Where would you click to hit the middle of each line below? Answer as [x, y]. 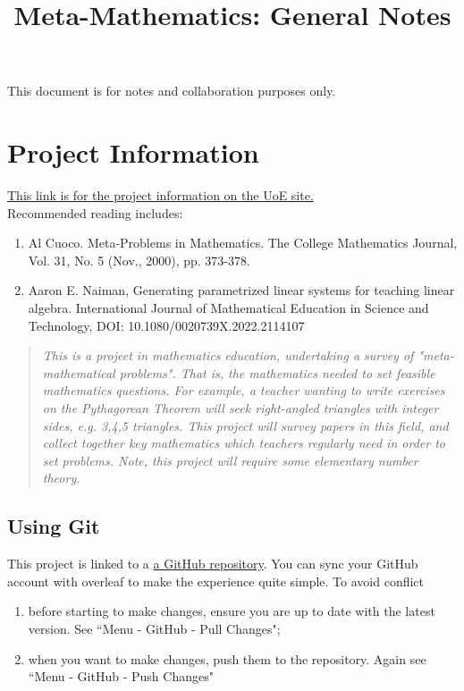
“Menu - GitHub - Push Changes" [121, 676]
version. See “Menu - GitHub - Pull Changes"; [154, 628]
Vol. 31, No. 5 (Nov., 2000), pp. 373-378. [139, 260]
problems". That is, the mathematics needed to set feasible [277, 372]
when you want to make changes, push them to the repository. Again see [227, 658]
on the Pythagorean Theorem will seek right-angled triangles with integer [240, 408]
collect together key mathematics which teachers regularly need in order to [244, 443]
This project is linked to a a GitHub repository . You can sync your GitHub [213, 564]
